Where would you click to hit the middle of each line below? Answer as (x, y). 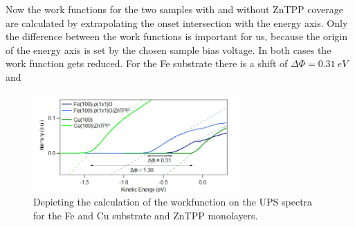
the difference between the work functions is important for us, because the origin (176, 36)
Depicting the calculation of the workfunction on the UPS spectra (173, 202)
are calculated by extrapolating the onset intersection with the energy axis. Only (177, 22)
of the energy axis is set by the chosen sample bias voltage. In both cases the (169, 49)
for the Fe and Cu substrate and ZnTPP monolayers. (146, 215)
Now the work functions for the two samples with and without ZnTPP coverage (174, 9)
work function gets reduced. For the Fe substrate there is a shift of (147, 63)
